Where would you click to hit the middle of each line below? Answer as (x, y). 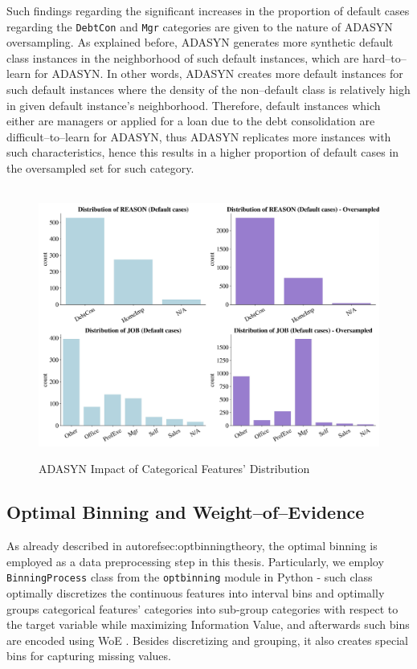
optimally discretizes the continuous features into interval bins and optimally (196, 593)
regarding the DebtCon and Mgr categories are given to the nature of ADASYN (200, 26)
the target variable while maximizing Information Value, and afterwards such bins (208, 624)
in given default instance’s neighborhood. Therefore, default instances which (194, 105)
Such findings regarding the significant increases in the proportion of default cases (208, 10)
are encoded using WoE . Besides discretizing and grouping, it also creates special (208, 640)
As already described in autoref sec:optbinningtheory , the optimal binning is (192, 546)
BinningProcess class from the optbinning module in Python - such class (190, 577)
